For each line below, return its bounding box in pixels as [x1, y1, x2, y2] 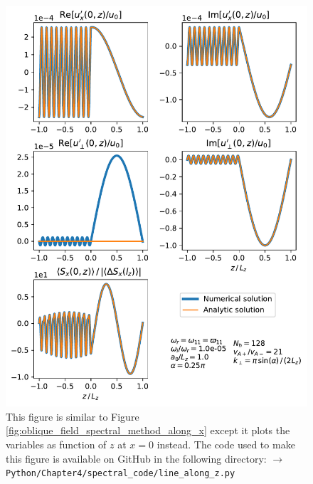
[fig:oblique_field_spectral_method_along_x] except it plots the [6, 423, 290, 438]
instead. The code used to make [156, 436, 295, 451]
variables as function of [6, 436, 107, 451]
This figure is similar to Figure [6, 409, 139, 423]
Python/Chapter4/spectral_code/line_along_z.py [6, 468, 235, 479]
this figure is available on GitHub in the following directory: [6, 451, 267, 465]
